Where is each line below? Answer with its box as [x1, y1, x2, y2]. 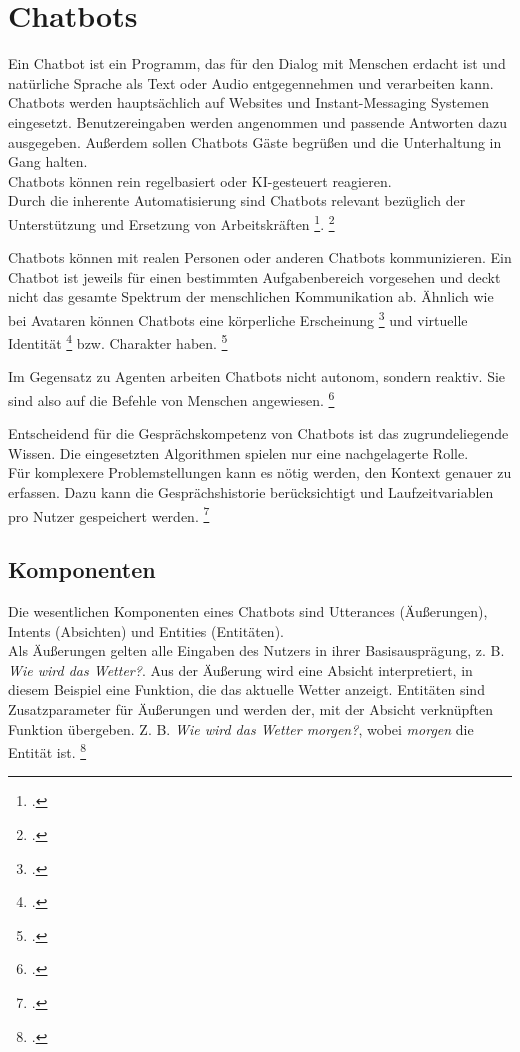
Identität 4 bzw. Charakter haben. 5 [8, 330, 228, 353]
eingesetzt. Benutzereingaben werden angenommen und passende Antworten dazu [8, 111, 508, 132]
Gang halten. [8, 151, 88, 172]
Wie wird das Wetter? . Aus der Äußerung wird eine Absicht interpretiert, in [8, 659, 473, 680]
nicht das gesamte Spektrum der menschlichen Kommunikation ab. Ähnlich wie [8, 286, 494, 307]
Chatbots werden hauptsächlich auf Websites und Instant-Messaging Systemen [8, 92, 489, 113]
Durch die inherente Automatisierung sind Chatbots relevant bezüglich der [8, 190, 466, 211]
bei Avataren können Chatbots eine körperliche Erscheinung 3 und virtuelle [8, 306, 468, 330]
